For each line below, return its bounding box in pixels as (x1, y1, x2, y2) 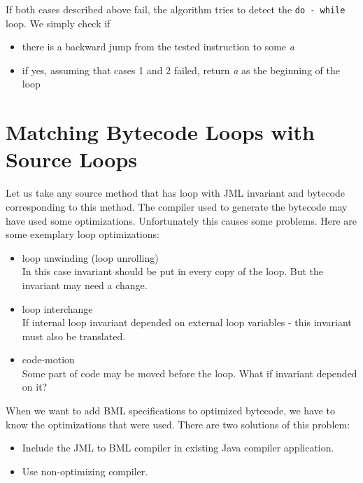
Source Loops (6, 145, 138, 174)
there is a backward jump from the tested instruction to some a (22, 39, 294, 54)
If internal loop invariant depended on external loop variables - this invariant (22, 315, 352, 330)
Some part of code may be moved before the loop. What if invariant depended (22, 365, 357, 380)
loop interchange (22, 301, 93, 316)
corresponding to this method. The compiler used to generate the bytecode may (6, 199, 348, 213)
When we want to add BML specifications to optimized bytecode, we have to (6, 403, 336, 418)
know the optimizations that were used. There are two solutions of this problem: (6, 416, 350, 431)
